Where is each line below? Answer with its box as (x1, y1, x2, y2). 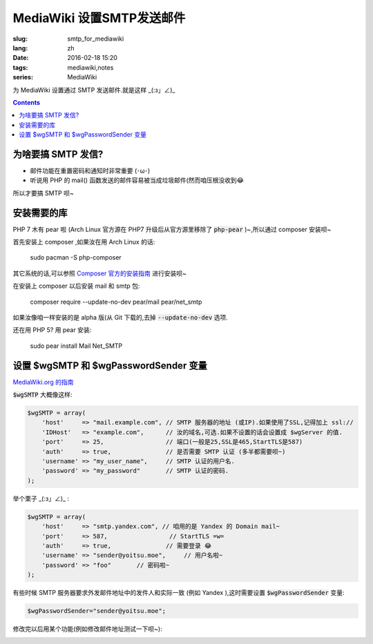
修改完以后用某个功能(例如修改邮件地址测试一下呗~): (12, 625, 162, 633)
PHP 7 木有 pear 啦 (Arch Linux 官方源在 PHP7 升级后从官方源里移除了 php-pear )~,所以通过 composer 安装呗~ (12, 225, 332, 233)
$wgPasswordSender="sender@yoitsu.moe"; (27, 607, 166, 615)
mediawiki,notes (67, 63, 114, 72)
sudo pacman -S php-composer (30, 253, 122, 262)
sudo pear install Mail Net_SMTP (30, 342, 123, 350)
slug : (12, 35, 28, 43)
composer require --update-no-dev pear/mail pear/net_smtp (30, 297, 202, 306)
